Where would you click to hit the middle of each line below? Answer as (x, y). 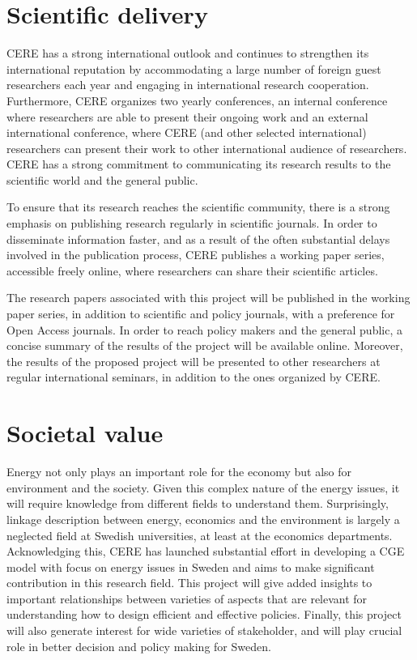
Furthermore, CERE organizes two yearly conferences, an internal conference (197, 100)
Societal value (85, 433)
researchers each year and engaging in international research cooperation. (188, 85)
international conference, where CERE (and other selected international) (187, 132)
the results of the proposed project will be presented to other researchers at (194, 361)
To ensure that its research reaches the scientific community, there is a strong (198, 207)
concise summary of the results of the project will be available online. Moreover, (205, 345)
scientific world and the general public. (102, 179)
